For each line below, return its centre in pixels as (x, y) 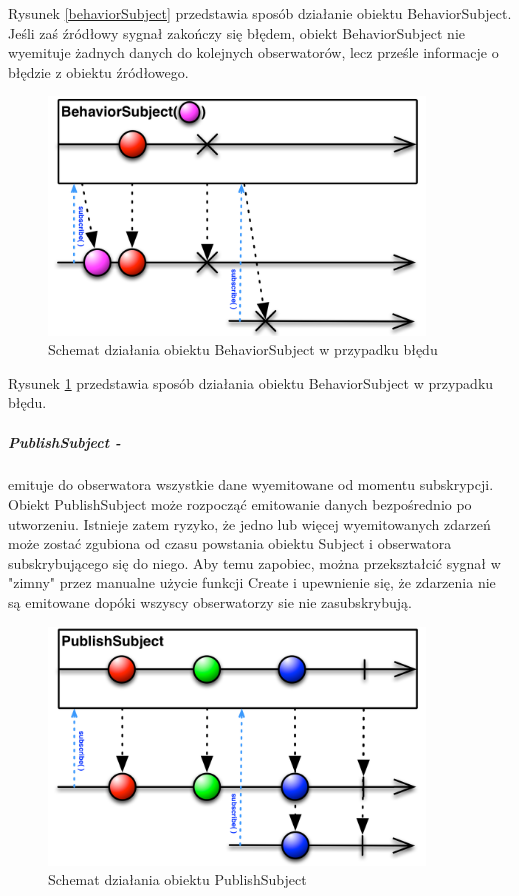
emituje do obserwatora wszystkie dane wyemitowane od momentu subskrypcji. (251, 484)
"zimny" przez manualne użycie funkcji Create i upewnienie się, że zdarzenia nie (252, 582)
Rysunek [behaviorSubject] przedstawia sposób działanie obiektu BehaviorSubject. (260, 13)
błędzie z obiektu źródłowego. (98, 71)
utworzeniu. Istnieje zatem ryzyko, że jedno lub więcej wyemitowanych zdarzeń (249, 523)
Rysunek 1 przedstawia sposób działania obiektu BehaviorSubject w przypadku (251, 382)
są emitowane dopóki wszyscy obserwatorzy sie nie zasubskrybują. (210, 602)
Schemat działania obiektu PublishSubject (177, 879)
